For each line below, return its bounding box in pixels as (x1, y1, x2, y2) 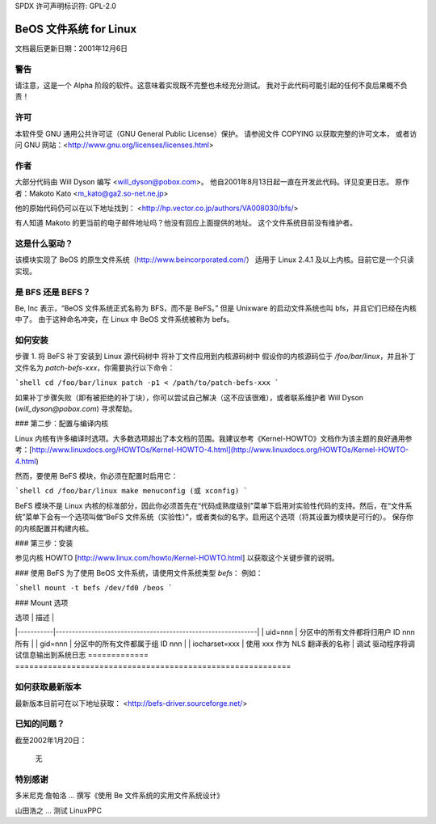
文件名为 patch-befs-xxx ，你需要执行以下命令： (15, 362, 175, 372)
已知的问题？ (15, 718, 65, 729)
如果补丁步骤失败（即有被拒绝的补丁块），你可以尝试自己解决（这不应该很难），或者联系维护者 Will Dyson (15, 392, 363, 402)
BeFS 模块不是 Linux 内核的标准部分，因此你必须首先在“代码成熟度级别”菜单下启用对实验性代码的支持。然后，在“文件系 (15, 501, 413, 510)
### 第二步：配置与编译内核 (15, 419, 109, 429)
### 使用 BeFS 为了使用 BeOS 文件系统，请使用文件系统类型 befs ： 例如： (15, 568, 263, 577)
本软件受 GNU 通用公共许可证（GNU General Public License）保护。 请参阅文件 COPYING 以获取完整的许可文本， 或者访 (15, 129, 417, 138)
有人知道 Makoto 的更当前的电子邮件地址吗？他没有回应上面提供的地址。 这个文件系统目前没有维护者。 (15, 218, 357, 228)
